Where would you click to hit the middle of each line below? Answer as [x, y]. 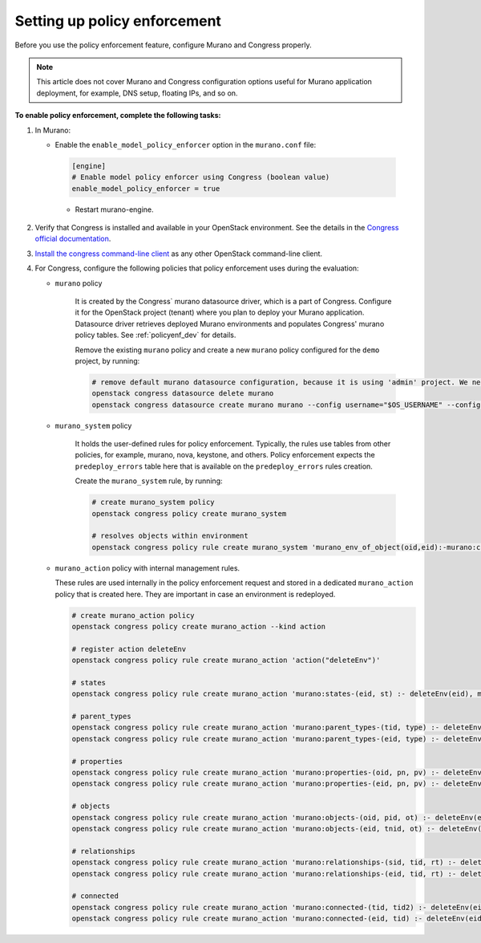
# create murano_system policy [154, 502]
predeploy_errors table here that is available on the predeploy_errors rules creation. [224, 466]
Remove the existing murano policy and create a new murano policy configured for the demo [227, 350]
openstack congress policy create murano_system [189, 513]
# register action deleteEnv [129, 649]
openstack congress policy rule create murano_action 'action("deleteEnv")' [226, 661]
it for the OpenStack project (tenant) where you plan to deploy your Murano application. [220, 312]
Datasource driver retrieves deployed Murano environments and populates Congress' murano [230, 323]
